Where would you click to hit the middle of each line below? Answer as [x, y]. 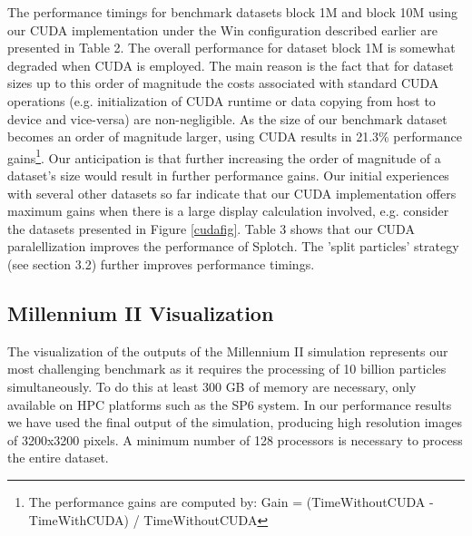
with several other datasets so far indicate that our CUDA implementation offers [232, 193]
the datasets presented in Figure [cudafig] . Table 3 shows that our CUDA [211, 228]
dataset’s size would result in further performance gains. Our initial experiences [228, 175]
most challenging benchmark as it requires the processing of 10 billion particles [227, 369]
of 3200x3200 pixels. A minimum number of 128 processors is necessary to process [235, 439]
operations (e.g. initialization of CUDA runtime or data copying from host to [221, 100]
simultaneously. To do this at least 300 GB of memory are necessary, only [212, 386]
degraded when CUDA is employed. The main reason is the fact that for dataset [231, 65]
